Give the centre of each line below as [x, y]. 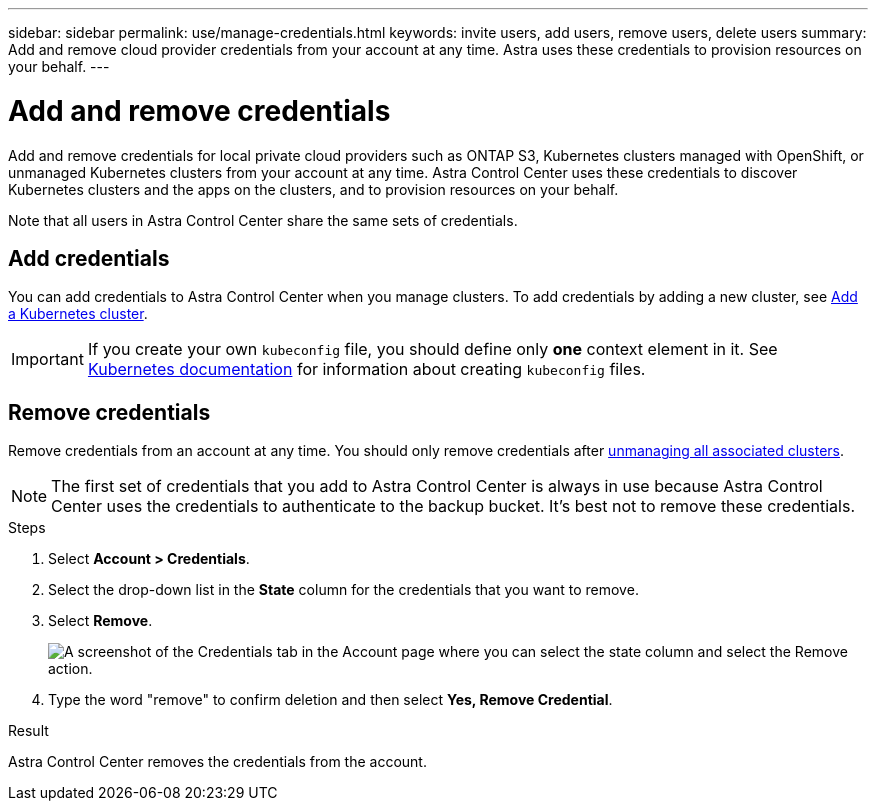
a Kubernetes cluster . [78, 314]
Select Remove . [100, 621]
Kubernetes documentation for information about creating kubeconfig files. [366, 369]
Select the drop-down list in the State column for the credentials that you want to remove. [343, 590]
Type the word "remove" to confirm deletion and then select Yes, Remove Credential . [330, 700]
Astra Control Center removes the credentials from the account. [217, 762]
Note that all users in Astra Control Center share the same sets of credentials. [263, 220]
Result [28, 731]
